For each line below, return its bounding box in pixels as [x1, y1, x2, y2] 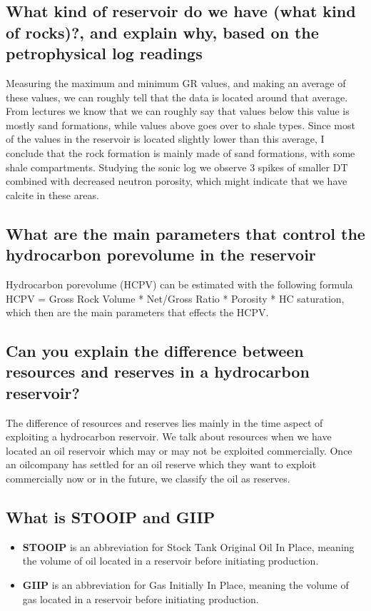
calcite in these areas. [6, 187, 99, 202]
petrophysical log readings [6, 42, 203, 64]
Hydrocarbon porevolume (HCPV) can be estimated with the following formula [6, 276, 353, 291]
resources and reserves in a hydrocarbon [6, 360, 310, 383]
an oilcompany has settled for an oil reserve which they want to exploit [6, 457, 317, 472]
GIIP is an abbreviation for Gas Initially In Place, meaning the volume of [22, 577, 349, 592]
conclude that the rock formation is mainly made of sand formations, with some [6, 145, 355, 160]
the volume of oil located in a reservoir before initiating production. [22, 553, 319, 568]
